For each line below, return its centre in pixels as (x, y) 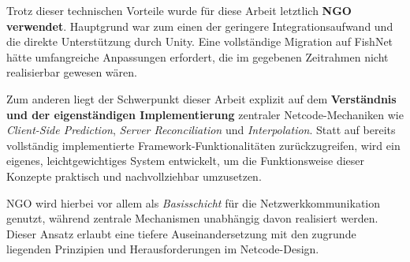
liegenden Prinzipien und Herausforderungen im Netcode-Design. (163, 249)
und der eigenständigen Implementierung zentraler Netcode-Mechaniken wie (205, 114)
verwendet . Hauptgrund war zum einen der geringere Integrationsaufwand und (200, 26)
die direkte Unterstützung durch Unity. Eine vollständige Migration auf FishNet (200, 41)
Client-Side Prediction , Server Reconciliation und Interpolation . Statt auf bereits (201, 130)
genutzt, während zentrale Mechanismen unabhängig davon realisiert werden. (192, 218)
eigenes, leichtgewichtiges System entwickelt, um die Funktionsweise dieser (186, 161)
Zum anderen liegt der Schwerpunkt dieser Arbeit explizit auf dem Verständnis (201, 98)
